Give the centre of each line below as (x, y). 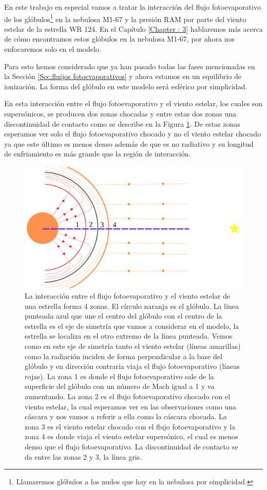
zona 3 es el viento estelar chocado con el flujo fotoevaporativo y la (130, 426)
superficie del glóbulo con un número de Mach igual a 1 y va (120, 386)
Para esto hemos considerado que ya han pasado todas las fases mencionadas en (130, 66)
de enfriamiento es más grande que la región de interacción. (98, 154)
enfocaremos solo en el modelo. (53, 49)
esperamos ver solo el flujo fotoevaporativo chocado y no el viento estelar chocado (133, 134)
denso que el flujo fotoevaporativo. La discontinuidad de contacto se (131, 446)
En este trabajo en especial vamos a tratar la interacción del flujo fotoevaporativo (132, 7)
